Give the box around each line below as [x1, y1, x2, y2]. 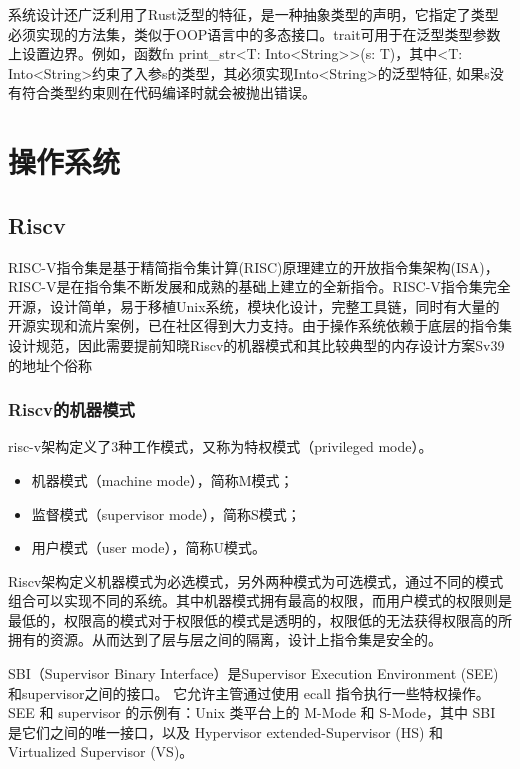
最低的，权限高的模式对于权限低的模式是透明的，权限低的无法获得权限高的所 [8, 609, 512, 630]
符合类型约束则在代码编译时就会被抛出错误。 [21, 82, 316, 103]
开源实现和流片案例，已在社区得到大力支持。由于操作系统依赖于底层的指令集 [8, 315, 512, 336]
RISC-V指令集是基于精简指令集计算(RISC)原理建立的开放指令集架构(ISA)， [8, 256, 499, 277]
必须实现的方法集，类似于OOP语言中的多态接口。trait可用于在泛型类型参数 [8, 23, 501, 44]
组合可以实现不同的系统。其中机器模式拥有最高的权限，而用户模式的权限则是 [8, 590, 512, 611]
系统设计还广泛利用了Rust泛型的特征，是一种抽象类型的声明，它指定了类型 [8, 4, 499, 24]
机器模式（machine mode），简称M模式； [31, 469, 294, 490]
